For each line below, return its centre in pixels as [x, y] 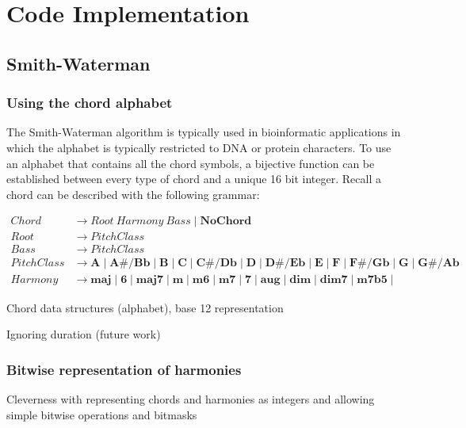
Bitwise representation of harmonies [124, 369]
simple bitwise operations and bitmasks [102, 414]
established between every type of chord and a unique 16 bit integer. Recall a [194, 179]
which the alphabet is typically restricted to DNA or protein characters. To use [199, 147]
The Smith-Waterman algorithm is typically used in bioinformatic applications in [204, 132]
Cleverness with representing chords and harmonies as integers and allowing [191, 398]
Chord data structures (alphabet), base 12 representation [145, 307]
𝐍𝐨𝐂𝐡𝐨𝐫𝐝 [226, 222]
